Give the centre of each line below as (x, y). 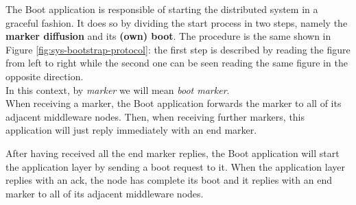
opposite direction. (45, 76)
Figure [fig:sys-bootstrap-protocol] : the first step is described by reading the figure (178, 49)
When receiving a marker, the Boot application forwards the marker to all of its (174, 103)
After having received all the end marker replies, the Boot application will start (173, 153)
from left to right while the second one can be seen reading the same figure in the (177, 63)
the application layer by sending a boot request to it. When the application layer (175, 166)
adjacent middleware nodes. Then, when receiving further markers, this (155, 116)
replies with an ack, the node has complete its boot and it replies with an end (169, 180)
